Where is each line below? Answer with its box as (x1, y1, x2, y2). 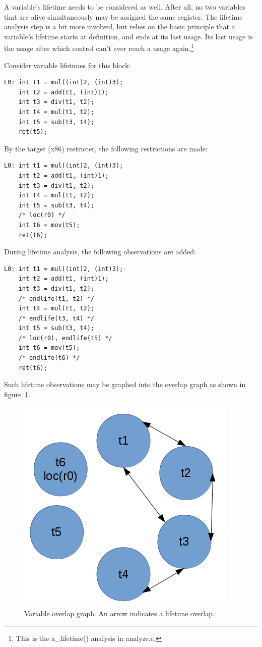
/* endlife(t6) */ (18, 354, 80, 362)
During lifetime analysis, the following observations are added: (4, 246, 196, 257)
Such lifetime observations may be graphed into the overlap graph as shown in (4, 379, 246, 390)
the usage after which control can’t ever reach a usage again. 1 (4, 41, 194, 53)
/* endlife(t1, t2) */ (18, 295, 94, 302)
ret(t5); (18, 128, 47, 136)
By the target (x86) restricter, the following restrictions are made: (4, 143, 208, 153)
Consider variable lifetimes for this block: (4, 60, 131, 70)
